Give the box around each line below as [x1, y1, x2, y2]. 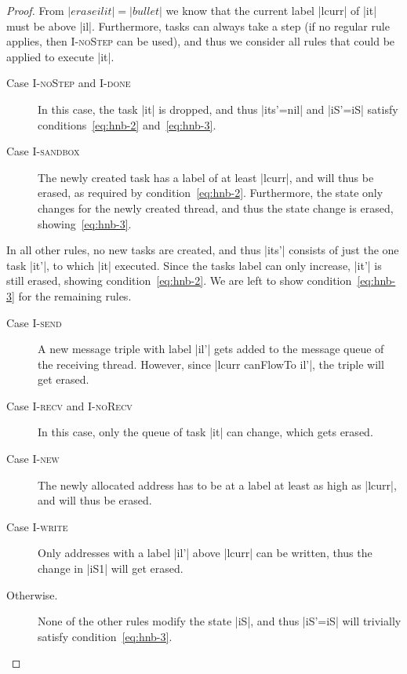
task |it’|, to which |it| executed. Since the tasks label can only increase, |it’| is [6, 257, 382, 273]
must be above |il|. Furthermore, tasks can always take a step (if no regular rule [6, 17, 390, 34]
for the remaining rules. [18, 287, 132, 304]
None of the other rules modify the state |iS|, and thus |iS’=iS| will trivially [38, 613, 402, 629]
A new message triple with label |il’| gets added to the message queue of [38, 341, 384, 357]
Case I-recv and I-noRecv [6, 397, 133, 414]
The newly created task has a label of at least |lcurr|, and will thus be [38, 169, 374, 185]
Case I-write [6, 518, 68, 534]
